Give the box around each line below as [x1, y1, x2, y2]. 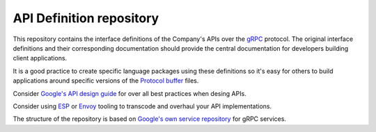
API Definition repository [13, 10, 159, 26]
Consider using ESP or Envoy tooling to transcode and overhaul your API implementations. [13, 101, 272, 110]
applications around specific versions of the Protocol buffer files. [13, 76, 199, 85]
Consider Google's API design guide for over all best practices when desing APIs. [13, 89, 246, 97]
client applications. [13, 54, 68, 63]
